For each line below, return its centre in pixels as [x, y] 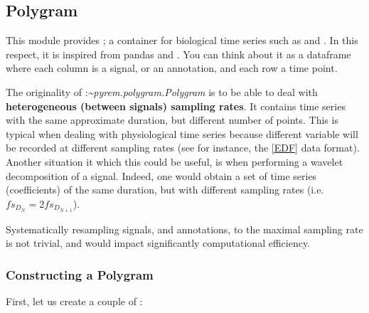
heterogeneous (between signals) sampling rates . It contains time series [176, 106]
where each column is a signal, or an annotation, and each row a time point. [172, 68]
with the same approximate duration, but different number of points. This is [172, 120]
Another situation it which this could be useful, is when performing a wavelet [175, 161]
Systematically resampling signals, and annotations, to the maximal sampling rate [184, 229]
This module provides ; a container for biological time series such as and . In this [182, 40]
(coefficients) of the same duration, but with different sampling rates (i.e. [165, 190]
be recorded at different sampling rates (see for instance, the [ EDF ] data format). [183, 148]
